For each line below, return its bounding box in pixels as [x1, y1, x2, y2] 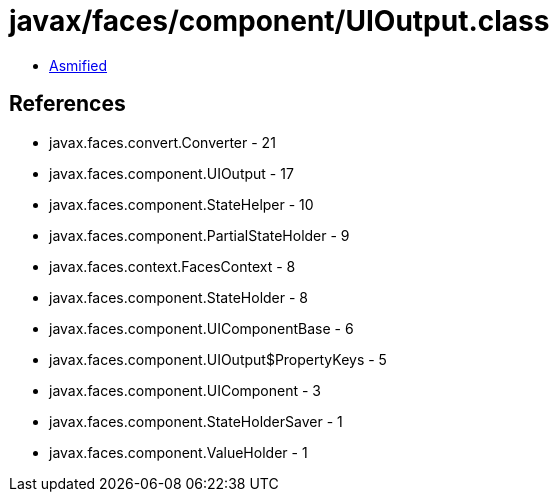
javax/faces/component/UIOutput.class [9, 4, 550, 38]
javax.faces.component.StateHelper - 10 [49, 195, 314, 213]
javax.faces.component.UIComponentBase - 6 [49, 319, 354, 337]
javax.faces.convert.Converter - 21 [49, 133, 276, 151]
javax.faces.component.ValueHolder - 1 [49, 443, 308, 461]
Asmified [49, 56, 108, 74]
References [9, 91, 126, 117]
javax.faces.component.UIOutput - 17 [49, 164, 294, 182]
